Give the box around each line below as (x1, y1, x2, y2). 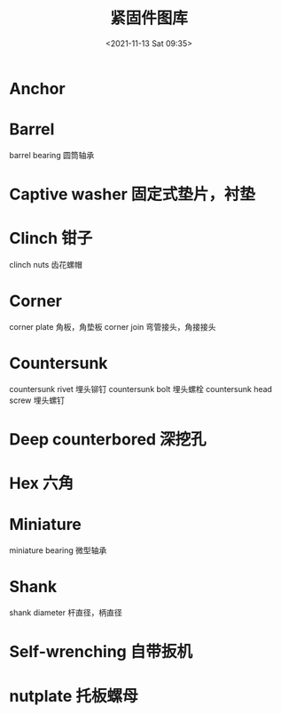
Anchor (9, 78, 66, 99)
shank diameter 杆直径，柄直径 (9, 607, 122, 618)
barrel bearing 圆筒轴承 (9, 149, 95, 160)
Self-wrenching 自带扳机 (9, 642, 193, 662)
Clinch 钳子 (9, 229, 93, 249)
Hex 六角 (9, 473, 74, 493)
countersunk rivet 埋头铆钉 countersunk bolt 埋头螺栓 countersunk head (9, 383, 273, 394)
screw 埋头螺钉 (9, 395, 65, 405)
